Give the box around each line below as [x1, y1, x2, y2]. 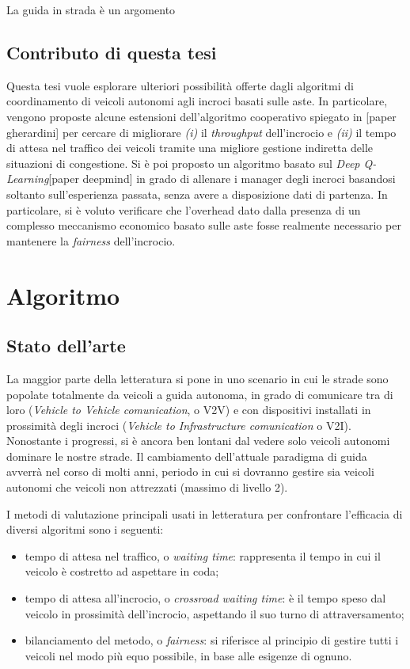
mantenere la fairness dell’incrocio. [6, 232, 176, 249]
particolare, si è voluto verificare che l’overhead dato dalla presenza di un [6, 201, 361, 218]
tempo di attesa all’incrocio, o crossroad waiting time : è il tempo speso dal [25, 590, 386, 606]
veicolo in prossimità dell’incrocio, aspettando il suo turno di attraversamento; [25, 605, 404, 621]
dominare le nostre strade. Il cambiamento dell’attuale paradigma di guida [6, 447, 367, 464]
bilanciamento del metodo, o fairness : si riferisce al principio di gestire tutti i [25, 632, 399, 648]
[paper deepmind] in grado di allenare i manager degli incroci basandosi [48, 170, 396, 187]
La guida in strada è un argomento [6, 2, 176, 17]
